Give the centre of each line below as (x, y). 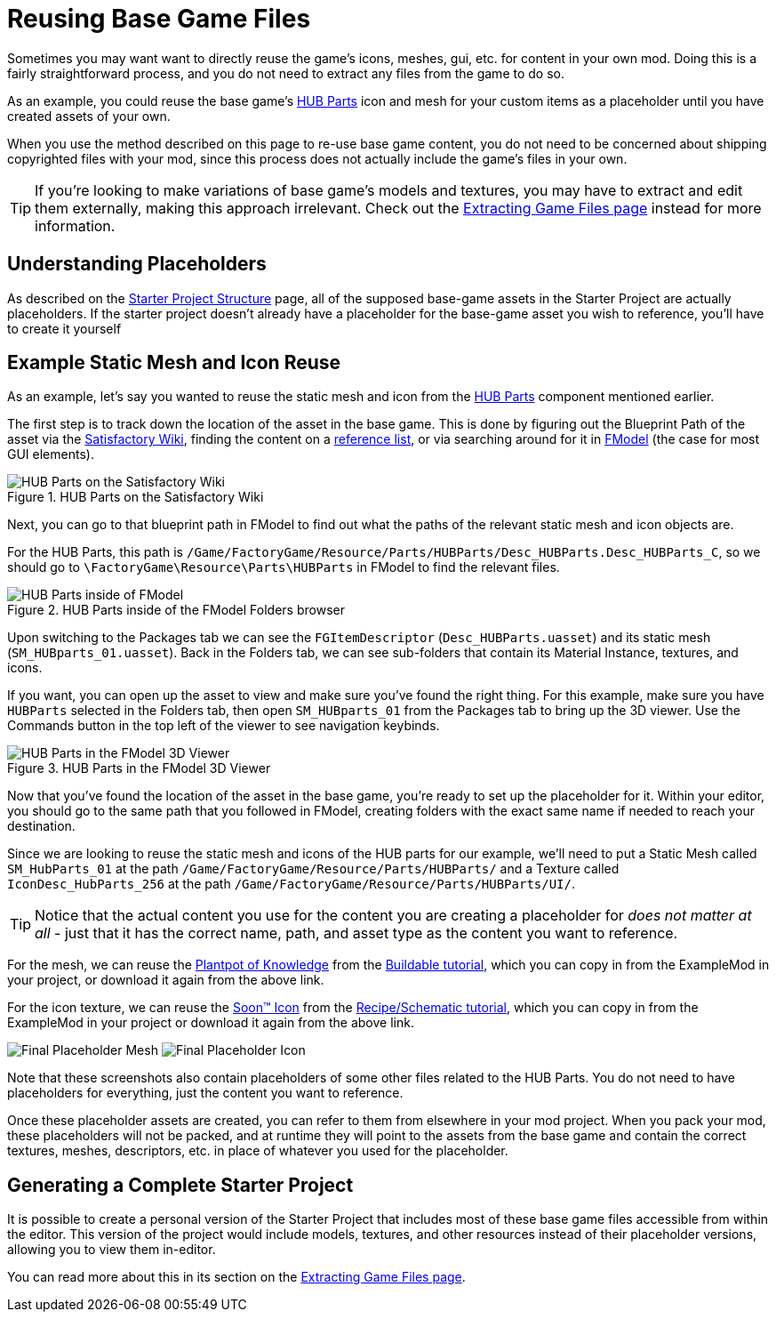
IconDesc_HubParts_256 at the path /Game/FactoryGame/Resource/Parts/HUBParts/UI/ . (291, 884)
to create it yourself (64, 328)
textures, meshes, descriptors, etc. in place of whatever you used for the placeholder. (258, 1151)
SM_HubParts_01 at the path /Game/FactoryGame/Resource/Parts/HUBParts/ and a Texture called (313, 869)
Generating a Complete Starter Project (180, 1185)
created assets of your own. (89, 116)
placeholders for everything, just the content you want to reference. (205, 1093)
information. (75, 225)
